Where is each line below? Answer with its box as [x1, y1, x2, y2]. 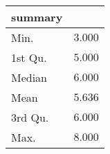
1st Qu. [11, 49, 47, 65]
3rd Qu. [11, 109, 49, 125]
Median [11, 69, 48, 85]
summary [11, 9, 63, 25]
